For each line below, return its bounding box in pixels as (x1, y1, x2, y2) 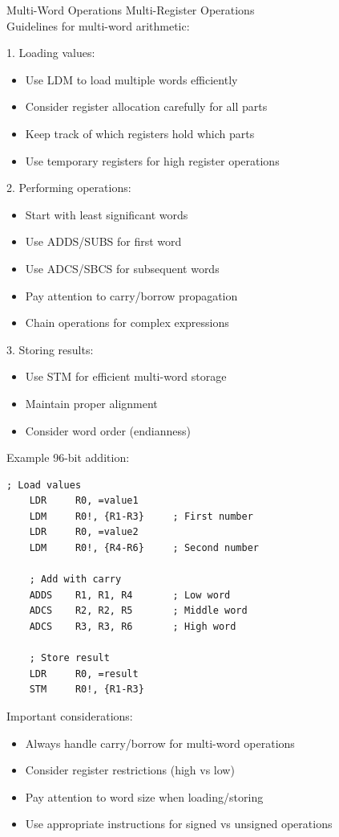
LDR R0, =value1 (29, 495, 139, 507)
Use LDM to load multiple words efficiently (25, 71, 238, 88)
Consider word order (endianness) (25, 422, 191, 439)
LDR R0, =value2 (29, 526, 139, 538)
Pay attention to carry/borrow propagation (25, 287, 238, 304)
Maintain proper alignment (25, 394, 158, 411)
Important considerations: (6, 708, 133, 724)
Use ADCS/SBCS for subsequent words (25, 259, 220, 276)
